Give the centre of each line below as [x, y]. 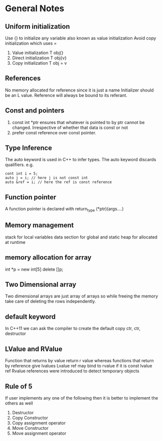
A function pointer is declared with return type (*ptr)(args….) [64, 210]
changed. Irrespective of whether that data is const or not [70, 128]
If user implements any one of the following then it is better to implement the [81, 398]
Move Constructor [30, 428]
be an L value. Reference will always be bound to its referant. [66, 95]
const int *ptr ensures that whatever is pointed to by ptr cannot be [78, 122]
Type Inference [28, 148]
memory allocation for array [48, 258]
